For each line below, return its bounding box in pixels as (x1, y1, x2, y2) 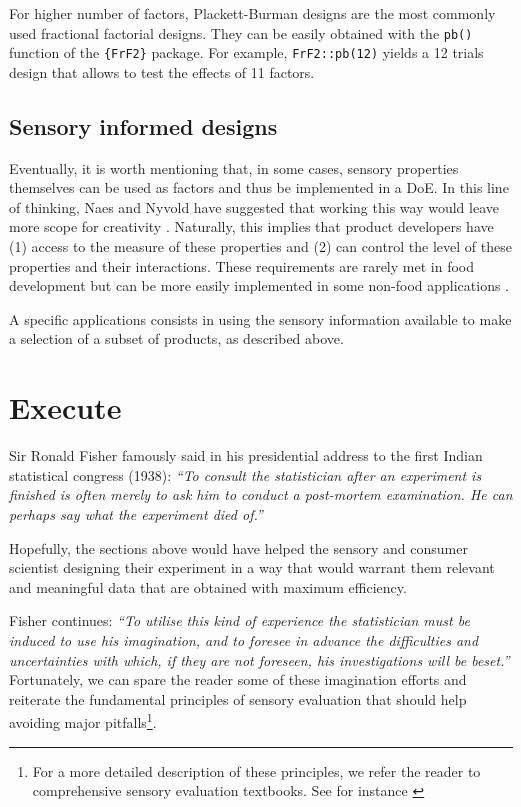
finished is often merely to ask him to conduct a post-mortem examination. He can (9, 484, 513, 505)
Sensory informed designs (9, 110, 278, 141)
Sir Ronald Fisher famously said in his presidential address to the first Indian (9, 445, 483, 466)
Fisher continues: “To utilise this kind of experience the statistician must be (9, 610, 470, 631)
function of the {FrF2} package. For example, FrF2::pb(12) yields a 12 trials (9, 42, 484, 63)
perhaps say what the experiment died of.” (9, 503, 263, 524)
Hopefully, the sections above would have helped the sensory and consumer (9, 537, 468, 558)
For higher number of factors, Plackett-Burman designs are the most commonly (9, 3, 496, 23)
